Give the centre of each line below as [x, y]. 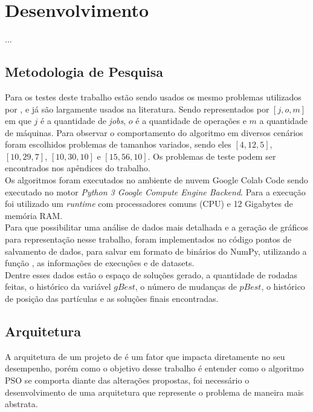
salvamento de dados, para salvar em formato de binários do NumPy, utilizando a [156, 251]
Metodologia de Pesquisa [84, 72]
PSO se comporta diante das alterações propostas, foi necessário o [127, 380]
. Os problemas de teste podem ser [212, 156]
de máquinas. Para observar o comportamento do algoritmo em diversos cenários [154, 132]
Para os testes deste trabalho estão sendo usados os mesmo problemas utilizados [153, 96]
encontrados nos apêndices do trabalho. [78, 168]
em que [18, 121]
